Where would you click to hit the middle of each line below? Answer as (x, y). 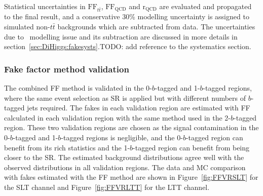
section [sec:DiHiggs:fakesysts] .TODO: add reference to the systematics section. (128, 46)
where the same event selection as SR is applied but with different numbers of (125, 97)
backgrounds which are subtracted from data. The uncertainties (156, 27)
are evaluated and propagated (205, 6)
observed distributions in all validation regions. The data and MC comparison (125, 167)
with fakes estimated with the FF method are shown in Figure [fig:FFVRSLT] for (131, 177)
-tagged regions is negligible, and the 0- (122, 138)
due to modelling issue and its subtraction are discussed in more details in (121, 36)
